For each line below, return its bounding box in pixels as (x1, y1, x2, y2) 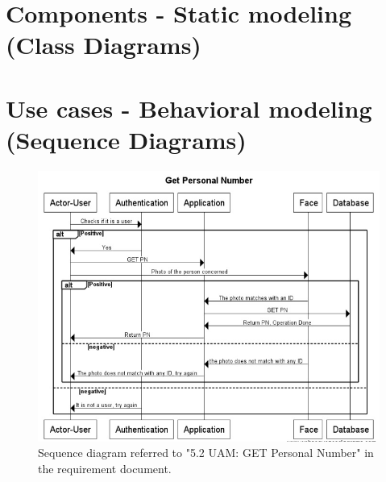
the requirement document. (38, 460, 172, 477)
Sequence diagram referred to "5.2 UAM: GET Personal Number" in (38, 444, 374, 461)
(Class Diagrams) (6, 28, 201, 61)
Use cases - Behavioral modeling (6, 91, 372, 124)
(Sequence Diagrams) (6, 123, 247, 156)
